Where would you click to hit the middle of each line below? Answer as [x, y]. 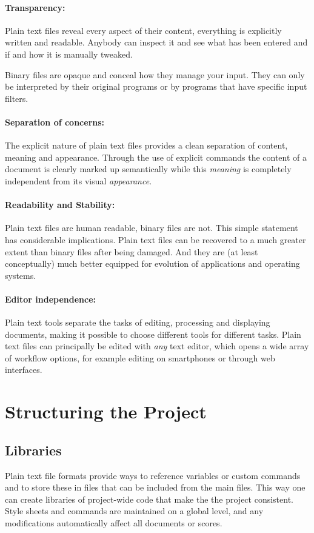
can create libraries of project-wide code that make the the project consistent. [149, 499]
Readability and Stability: [60, 205]
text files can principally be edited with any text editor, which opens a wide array [157, 346]
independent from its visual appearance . [78, 180]
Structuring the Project [106, 411]
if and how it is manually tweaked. [69, 54]
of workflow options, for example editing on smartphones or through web [140, 357]
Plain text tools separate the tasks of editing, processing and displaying [138, 322]
